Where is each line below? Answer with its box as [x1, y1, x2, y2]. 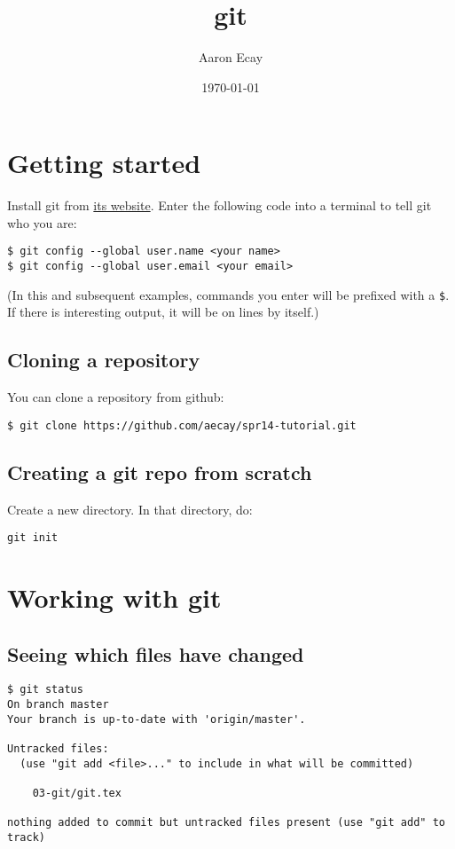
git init [7, 531, 59, 545]
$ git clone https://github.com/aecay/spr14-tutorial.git [7, 419, 357, 432]
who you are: [7, 213, 77, 232]
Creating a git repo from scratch [7, 458, 312, 485]
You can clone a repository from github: [7, 388, 224, 406]
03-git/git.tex [32, 787, 122, 800]
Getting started [7, 145, 201, 181]
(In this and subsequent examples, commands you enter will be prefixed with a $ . [7, 285, 450, 303]
